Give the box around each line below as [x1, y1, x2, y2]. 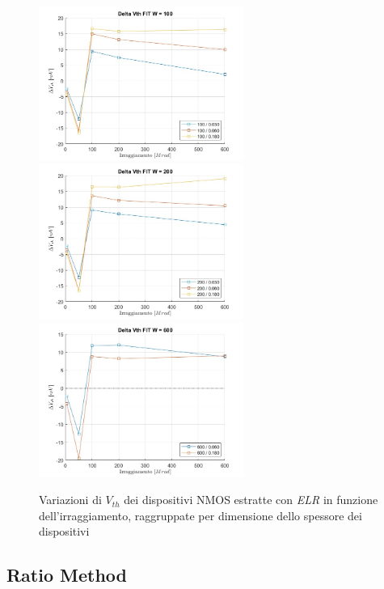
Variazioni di [39, 491, 102, 508]
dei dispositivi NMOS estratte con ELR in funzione [124, 491, 378, 508]
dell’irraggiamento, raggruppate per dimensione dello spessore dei [39, 506, 362, 523]
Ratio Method [6, 562, 128, 587]
